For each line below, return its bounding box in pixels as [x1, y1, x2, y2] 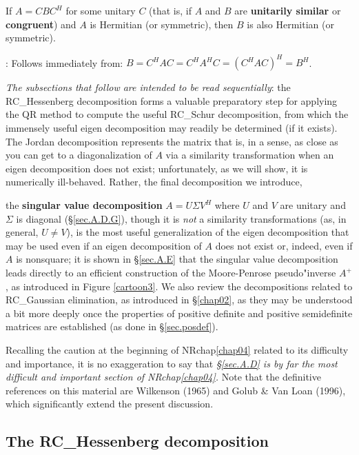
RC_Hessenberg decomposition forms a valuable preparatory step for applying [6, 93, 338, 108]
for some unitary [65, 3, 136, 17]
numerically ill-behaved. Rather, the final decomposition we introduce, [6, 174, 302, 189]
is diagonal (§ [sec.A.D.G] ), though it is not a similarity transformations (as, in [16, 211, 347, 225]
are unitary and [280, 198, 346, 212]
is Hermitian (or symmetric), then [90, 17, 234, 31]
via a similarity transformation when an [165, 148, 334, 162]
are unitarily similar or [234, 3, 341, 17]
